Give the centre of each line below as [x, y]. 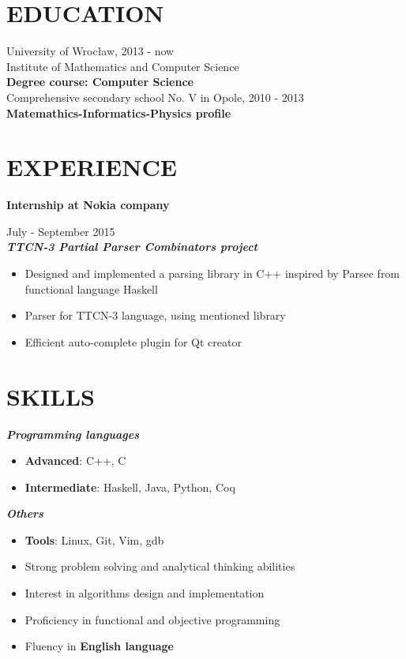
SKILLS [51, 396]
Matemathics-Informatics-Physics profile [119, 112]
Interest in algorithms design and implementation [145, 593]
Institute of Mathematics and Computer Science [123, 66]
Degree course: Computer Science [100, 82]
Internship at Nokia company [88, 205]
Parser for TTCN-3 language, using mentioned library [155, 315]
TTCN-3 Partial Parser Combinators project [132, 247]
